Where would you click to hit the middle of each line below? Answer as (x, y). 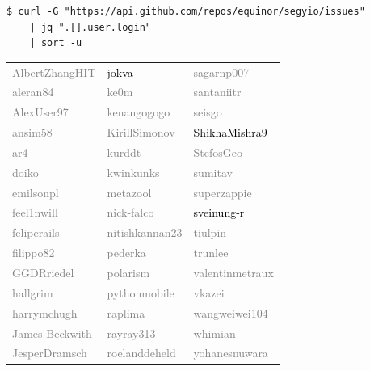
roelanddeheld (141, 353)
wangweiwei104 (231, 312)
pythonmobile (141, 292)
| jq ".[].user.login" (90, 27)
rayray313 (131, 333)
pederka (126, 253)
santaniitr (217, 92)
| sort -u (56, 43)
